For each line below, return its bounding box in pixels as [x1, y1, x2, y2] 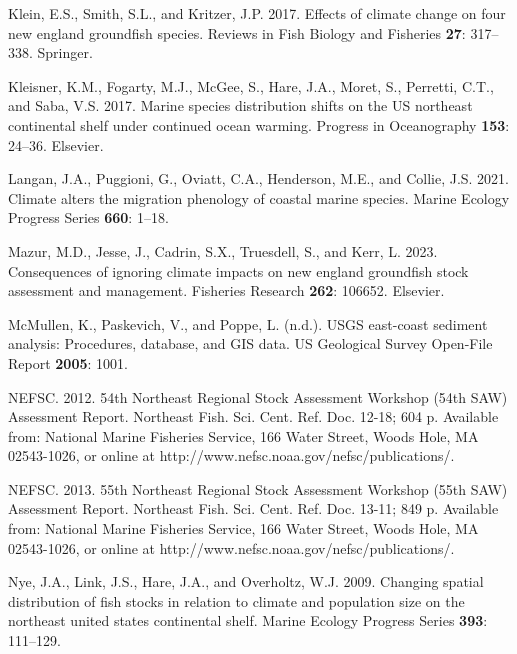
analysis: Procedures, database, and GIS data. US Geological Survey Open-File [8, 333, 493, 354]
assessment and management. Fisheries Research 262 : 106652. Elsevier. [8, 280, 445, 301]
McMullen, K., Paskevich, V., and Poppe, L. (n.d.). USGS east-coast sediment [8, 313, 488, 334]
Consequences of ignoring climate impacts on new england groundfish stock [8, 260, 469, 281]
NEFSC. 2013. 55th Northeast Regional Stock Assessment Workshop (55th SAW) [8, 478, 508, 499]
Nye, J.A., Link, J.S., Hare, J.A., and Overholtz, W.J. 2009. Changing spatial [8, 571, 484, 592]
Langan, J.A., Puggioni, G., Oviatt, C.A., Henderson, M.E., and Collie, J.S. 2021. [8, 168, 510, 189]
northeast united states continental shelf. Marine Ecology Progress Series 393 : [8, 610, 488, 631]
